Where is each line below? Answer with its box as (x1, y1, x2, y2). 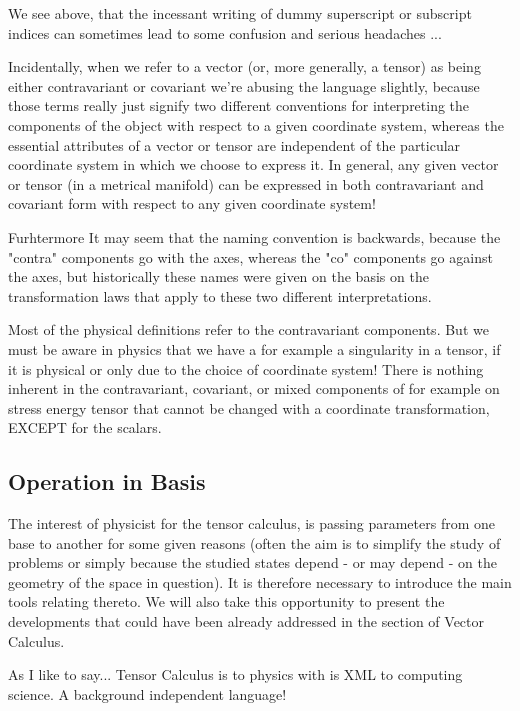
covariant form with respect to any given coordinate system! (8, 193, 376, 214)
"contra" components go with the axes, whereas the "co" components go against (8, 246, 493, 267)
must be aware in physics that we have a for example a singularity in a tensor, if (8, 338, 501, 359)
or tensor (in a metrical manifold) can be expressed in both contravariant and (8, 173, 484, 194)
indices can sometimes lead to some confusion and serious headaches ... (8, 22, 442, 43)
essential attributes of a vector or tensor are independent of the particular (8, 134, 461, 155)
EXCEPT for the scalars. (8, 417, 162, 438)
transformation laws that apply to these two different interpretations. (8, 285, 432, 306)
